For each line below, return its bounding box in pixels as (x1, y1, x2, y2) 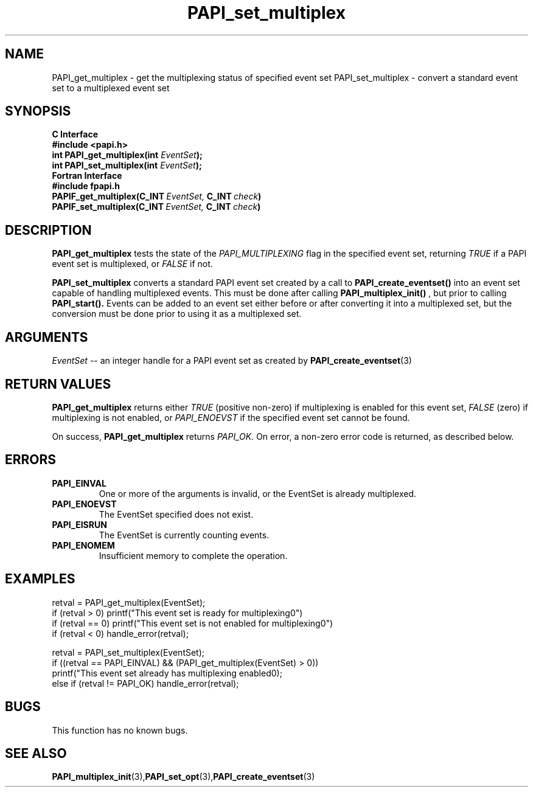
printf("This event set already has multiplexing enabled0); (52, 667, 282, 678)
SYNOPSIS (5, 103, 71, 119)
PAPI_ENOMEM (52, 540, 115, 551)
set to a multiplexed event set (52, 82, 170, 93)
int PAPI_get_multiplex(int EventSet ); (52, 150, 203, 161)
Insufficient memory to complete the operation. (99, 550, 288, 561)
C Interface (52, 129, 99, 140)
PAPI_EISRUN (52, 519, 107, 530)
